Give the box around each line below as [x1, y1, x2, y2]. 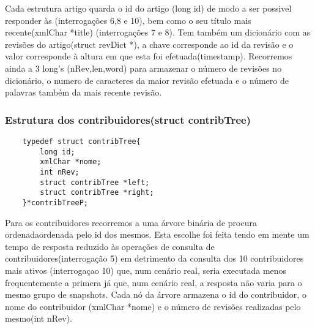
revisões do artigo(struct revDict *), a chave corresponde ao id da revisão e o [5, 37, 294, 50]
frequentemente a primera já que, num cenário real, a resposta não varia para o [5, 276, 302, 289]
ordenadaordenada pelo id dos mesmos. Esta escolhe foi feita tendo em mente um [5, 228, 309, 241]
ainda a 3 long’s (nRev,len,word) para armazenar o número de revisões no [5, 61, 282, 74]
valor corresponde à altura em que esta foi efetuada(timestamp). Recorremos [5, 50, 292, 62]
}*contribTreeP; [22, 198, 89, 207]
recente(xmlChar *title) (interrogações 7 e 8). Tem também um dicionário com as [5, 26, 311, 39]
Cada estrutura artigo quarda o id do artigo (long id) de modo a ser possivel [5, 2, 292, 14]
